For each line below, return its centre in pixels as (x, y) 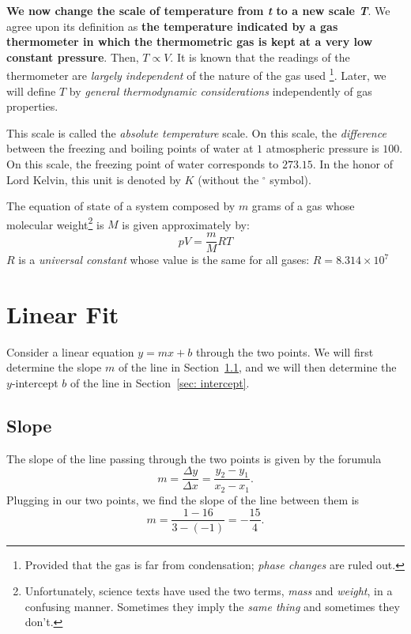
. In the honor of (353, 164)
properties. (32, 106)
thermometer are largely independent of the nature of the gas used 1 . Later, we (196, 74)
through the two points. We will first (285, 351)
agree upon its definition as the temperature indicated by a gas (172, 26)
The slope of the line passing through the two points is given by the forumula (194, 458)
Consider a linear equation (70, 351)
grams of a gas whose (303, 206)
